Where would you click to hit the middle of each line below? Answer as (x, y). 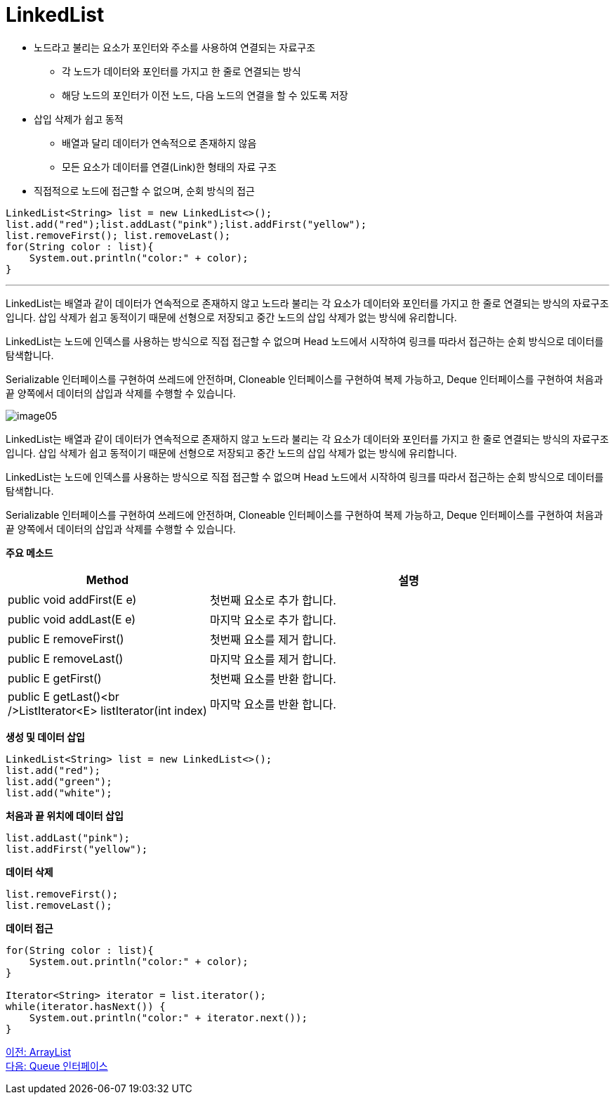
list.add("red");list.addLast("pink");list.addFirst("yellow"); (186, 224)
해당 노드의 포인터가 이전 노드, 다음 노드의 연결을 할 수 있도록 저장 (205, 95)
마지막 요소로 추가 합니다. (273, 620)
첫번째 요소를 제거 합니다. (273, 639)
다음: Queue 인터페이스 (57, 1066)
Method (107, 580)
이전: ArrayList (39, 1052)
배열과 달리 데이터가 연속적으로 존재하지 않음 (159, 143)
